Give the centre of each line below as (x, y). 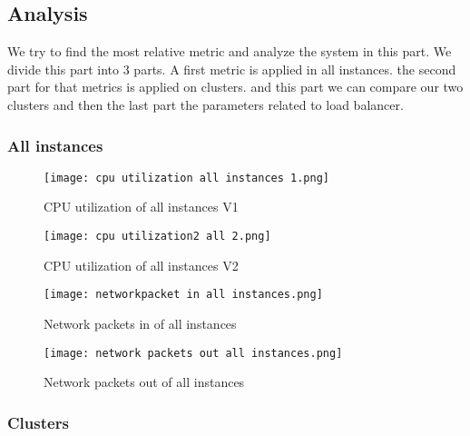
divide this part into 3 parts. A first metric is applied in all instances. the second (232, 69)
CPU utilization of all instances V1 (141, 207)
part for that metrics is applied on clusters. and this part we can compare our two (235, 87)
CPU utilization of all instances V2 (141, 265)
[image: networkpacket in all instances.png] (183, 295)
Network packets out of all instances (144, 382)
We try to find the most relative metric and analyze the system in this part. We (230, 51)
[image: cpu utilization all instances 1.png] (186, 178)
